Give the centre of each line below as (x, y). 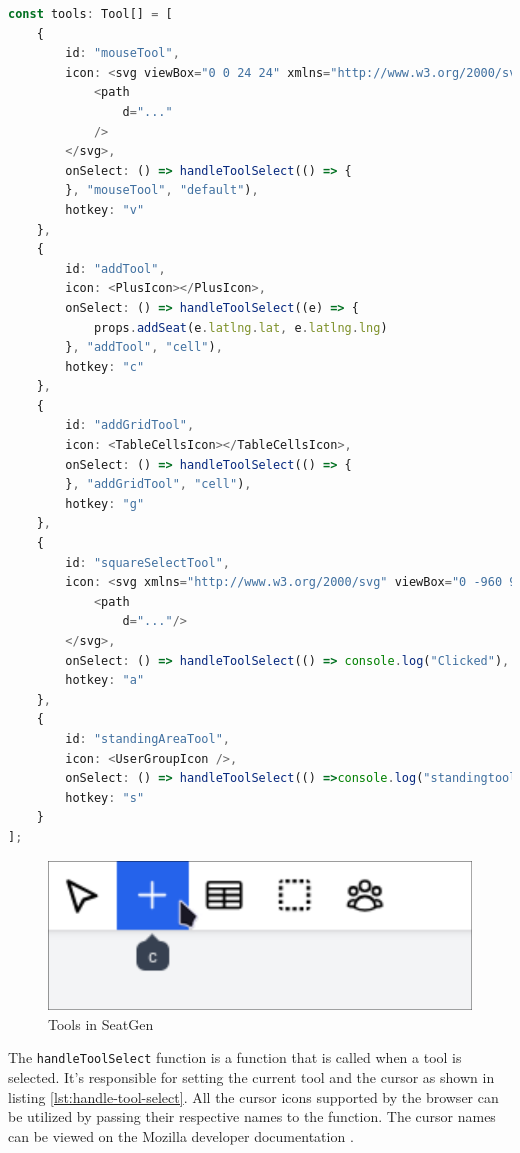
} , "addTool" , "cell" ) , (144, 347)
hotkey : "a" (105, 680)
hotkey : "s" (105, 797)
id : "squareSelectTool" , (147, 562)
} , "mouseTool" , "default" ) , (162, 190)
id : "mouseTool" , (122, 53)
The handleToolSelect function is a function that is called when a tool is (235, 1057)
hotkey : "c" (105, 366)
